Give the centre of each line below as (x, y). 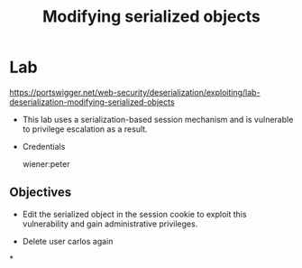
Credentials (44, 146)
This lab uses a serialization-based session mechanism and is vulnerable (158, 119)
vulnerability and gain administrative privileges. (110, 224)
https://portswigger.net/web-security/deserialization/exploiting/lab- (135, 92)
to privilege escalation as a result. (85, 129)
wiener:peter (46, 163)
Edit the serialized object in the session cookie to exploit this (134, 214)
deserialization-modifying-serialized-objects (92, 102)
